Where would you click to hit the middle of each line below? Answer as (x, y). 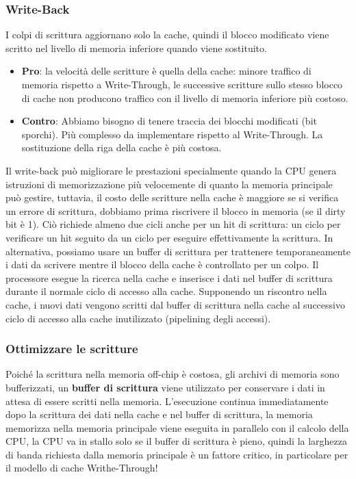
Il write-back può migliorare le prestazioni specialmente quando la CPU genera (171, 170)
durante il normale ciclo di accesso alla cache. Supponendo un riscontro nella (166, 291)
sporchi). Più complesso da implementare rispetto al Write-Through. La (172, 134)
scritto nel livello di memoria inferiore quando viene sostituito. (136, 48)
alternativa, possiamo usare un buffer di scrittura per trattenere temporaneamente (178, 251)
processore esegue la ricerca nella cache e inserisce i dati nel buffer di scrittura (169, 277)
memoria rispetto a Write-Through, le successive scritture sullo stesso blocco (182, 84)
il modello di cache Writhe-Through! (82, 468)
